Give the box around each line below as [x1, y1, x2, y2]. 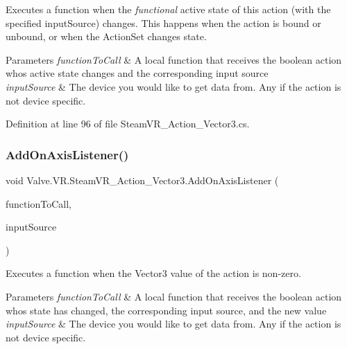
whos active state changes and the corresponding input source [6, 66, 269, 80]
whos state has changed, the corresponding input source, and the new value [6, 303, 327, 317]
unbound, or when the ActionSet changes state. [6, 29, 207, 44]
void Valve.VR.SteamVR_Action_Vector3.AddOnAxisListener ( [6, 172, 279, 187]
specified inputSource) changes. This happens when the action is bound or [6, 15, 321, 30]
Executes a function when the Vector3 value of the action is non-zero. [6, 266, 301, 280]
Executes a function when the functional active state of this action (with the [6, 2, 331, 16]
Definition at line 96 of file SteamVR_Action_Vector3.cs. [6, 116, 250, 131]
